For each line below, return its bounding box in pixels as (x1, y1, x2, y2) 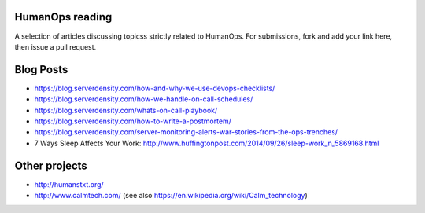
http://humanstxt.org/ (34, 179, 104, 189)
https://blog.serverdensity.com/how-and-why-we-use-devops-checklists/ (34, 83, 275, 93)
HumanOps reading (14, 10, 113, 24)
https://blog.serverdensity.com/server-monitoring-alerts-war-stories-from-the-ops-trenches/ (34, 127, 338, 137)
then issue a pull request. (14, 42, 97, 51)
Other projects (14, 159, 88, 172)
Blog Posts (14, 63, 68, 76)
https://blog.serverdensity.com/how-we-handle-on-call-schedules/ (34, 94, 253, 104)
